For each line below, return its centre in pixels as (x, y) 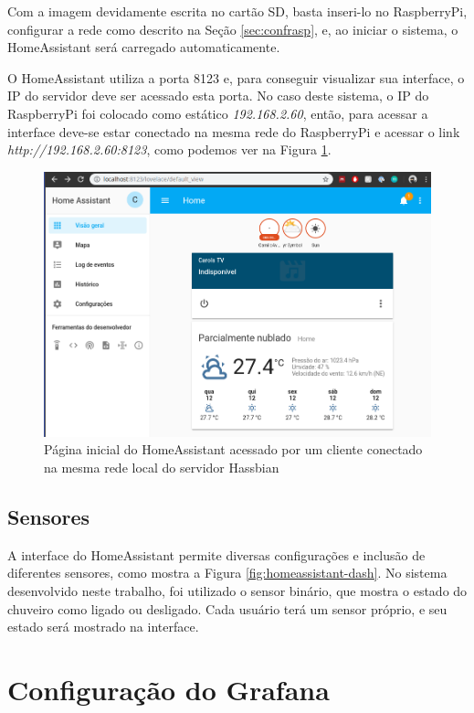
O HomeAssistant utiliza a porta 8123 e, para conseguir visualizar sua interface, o (236, 77)
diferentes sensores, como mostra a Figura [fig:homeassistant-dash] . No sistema (227, 573)
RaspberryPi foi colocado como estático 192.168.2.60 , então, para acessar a (218, 113)
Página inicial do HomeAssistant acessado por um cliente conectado (233, 449)
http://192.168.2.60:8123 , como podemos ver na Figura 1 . (169, 149)
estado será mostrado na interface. (103, 627)
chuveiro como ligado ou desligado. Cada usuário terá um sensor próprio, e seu (227, 608)
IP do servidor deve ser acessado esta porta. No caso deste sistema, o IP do (218, 96)
